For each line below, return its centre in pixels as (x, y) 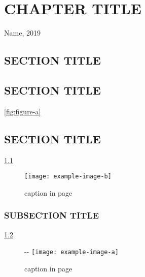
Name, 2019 (22, 33)
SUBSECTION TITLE (52, 215)
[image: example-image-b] (68, 177)
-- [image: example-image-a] (71, 251)
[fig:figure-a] (23, 111)
